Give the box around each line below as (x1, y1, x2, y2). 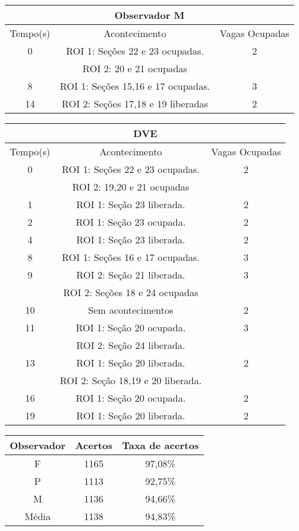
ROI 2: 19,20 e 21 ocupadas (72, 180, 189, 194)
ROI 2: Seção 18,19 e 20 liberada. (59, 373, 202, 387)
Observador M (114, 8, 185, 22)
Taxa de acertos (122, 438, 199, 452)
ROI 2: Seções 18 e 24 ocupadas (63, 285, 198, 299)
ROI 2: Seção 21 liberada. (76, 268, 186, 282)
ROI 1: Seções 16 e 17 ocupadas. (62, 250, 200, 264)
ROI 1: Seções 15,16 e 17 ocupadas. (59, 79, 210, 93)
